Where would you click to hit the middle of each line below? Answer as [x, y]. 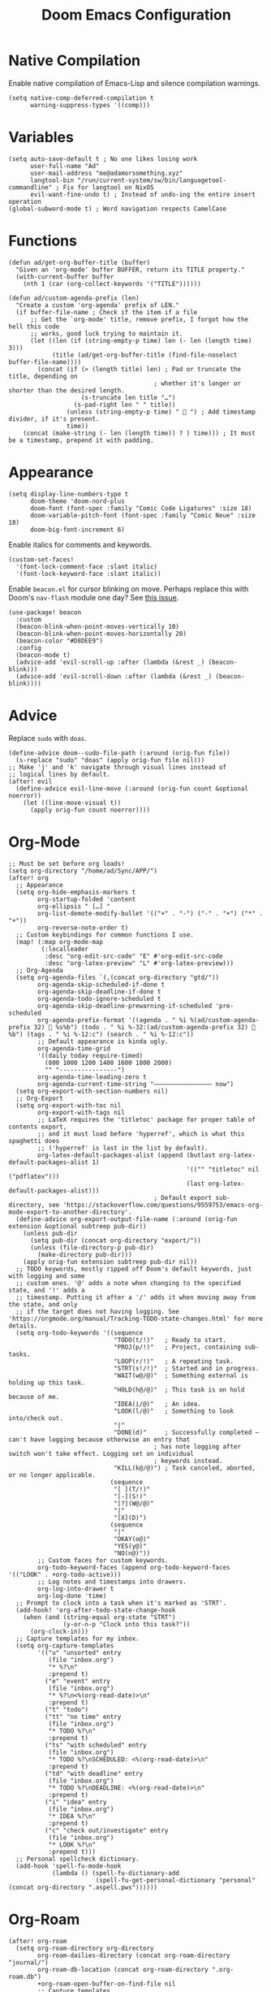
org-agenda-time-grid [74, 1048]
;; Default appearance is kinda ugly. [103, 1041]
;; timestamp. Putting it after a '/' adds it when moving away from [135, 1297]
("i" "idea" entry [75, 1802]
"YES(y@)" [130, 1546]
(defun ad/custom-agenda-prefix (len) [74, 298]
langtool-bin [52, 180]
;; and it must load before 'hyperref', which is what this [141, 1134]
